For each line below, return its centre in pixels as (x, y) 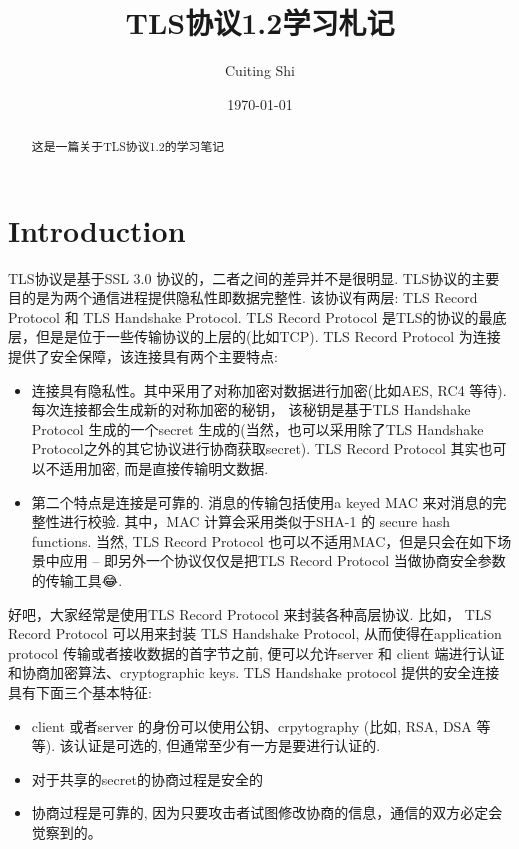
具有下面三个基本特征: (80, 691)
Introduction (97, 229)
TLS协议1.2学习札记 (260, 22)
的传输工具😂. (77, 580)
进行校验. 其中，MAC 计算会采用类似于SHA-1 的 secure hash (255, 521)
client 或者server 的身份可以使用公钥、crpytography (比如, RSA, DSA (251, 725)
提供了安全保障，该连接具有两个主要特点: (143, 356)
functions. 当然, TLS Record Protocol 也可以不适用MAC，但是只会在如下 (264, 540)
